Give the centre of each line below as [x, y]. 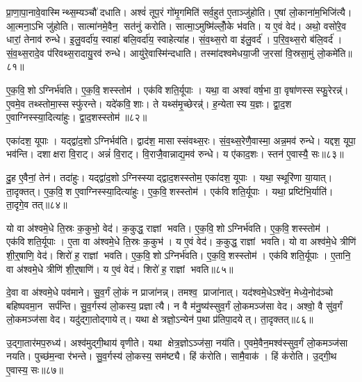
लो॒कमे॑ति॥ [335, 52]
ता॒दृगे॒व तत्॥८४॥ [37, 205]
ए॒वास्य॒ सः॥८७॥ [35, 370]
